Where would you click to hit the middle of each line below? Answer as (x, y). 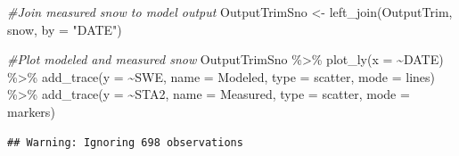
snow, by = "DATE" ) (65, 29)
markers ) (31, 111)
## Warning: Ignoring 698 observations (125, 142)
